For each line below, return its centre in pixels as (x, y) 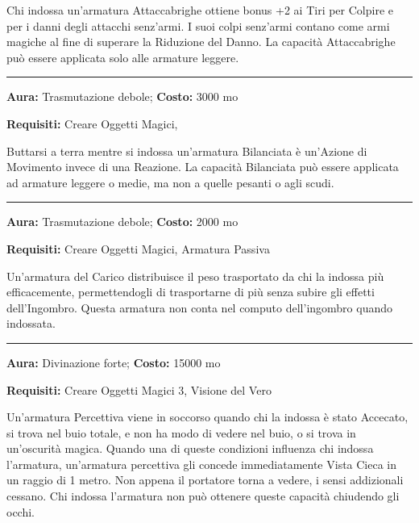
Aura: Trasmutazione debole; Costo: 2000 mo (122, 222)
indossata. (31, 323)
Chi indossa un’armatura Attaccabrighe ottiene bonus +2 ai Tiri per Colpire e (200, 10)
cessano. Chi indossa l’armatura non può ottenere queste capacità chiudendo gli (203, 496)
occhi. (21, 511)
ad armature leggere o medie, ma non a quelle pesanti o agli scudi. (170, 182)
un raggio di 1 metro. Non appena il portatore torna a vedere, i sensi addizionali (205, 480)
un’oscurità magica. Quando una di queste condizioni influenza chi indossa (190, 448)
